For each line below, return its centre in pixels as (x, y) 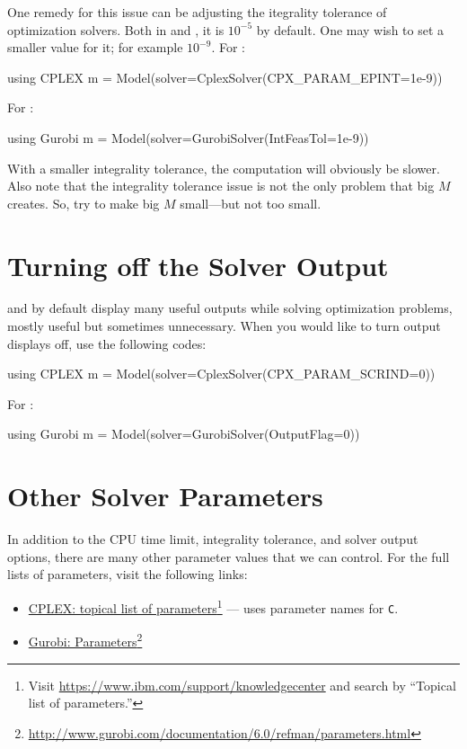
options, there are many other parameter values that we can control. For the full (229, 556)
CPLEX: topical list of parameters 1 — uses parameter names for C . (213, 606)
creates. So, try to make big (84, 203)
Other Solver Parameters (165, 496)
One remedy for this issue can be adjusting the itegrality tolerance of (197, 12)
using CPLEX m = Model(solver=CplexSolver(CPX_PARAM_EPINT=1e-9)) (225, 77)
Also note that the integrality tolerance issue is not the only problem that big (221, 186)
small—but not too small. (251, 203)
